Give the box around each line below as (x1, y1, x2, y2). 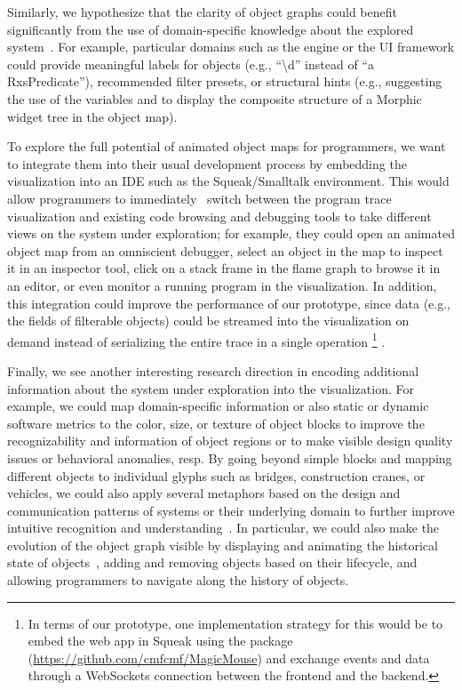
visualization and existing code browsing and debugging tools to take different (7, 206, 432, 225)
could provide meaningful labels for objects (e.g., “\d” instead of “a (7, 54, 374, 73)
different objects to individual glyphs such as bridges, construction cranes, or (7, 466, 426, 485)
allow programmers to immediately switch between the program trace (7, 189, 392, 207)
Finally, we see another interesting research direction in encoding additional (7, 361, 419, 380)
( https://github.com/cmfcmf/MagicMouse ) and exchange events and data (28, 648, 430, 667)
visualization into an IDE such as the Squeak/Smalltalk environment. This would (7, 172, 450, 190)
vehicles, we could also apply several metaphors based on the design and (7, 484, 401, 502)
